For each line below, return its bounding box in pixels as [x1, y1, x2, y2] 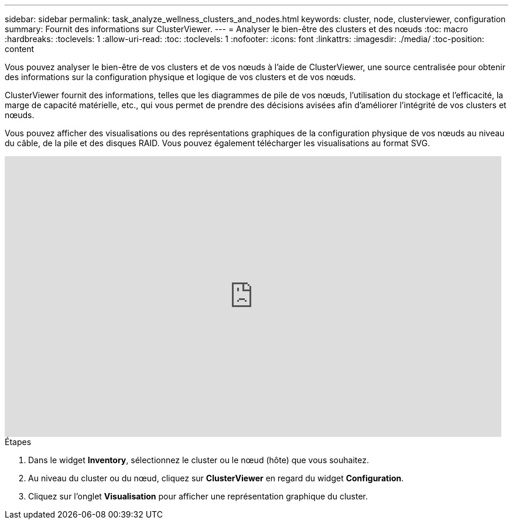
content [5, 44, 35, 54]
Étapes [5, 437, 32, 447]
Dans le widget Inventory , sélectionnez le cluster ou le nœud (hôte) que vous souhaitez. [28, 455, 369, 465]
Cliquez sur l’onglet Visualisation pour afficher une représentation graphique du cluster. [28, 491, 368, 501]
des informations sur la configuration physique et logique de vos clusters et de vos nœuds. [5, 72, 356, 82]
